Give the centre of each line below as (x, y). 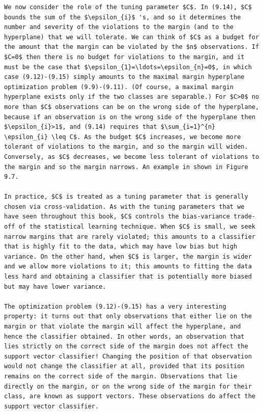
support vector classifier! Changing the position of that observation (128, 356)
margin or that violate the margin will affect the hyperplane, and (123, 326)
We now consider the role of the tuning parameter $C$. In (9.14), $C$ (128, 7)
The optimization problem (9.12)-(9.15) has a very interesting (115, 306)
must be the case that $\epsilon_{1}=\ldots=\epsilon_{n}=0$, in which (128, 67)
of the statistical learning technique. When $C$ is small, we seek (137, 227)
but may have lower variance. (55, 286)
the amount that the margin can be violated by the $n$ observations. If (132, 47)
